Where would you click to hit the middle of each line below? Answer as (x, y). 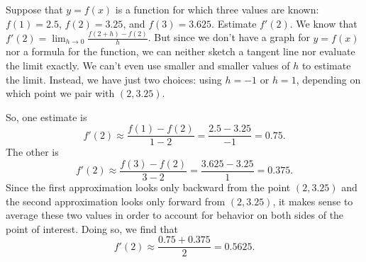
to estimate (326, 65)
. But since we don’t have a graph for (229, 37)
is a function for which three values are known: (217, 9)
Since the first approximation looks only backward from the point (148, 187)
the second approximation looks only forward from (116, 201)
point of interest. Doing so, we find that (92, 228)
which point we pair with (60, 93)
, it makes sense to (313, 201)
